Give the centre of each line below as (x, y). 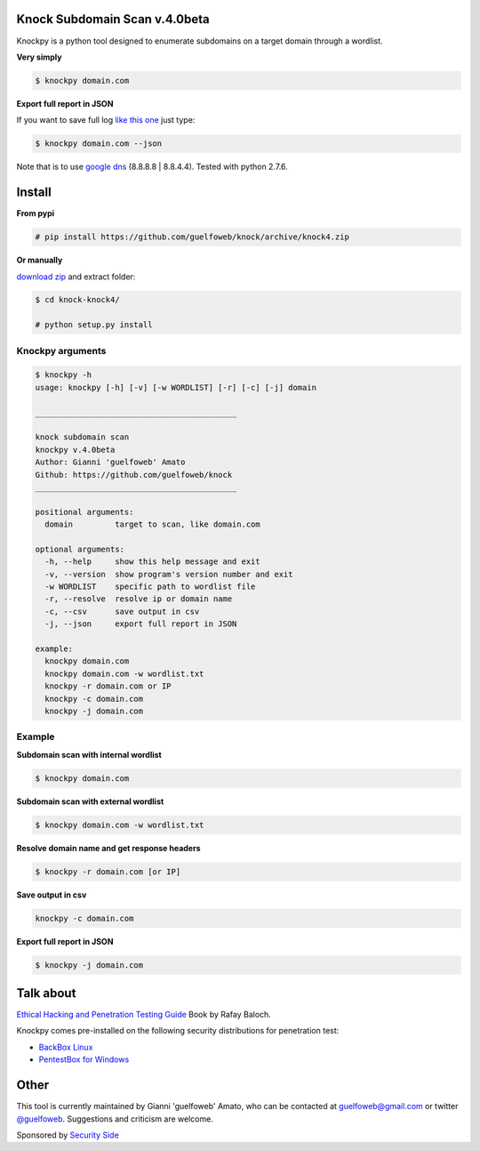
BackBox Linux (66, 1047)
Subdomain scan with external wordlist (90, 801)
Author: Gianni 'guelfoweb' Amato (110, 462)
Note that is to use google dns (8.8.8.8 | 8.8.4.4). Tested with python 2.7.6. (152, 167)
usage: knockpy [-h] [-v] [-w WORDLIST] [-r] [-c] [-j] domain (176, 387)
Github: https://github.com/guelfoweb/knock (134, 475)
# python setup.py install (94, 325)
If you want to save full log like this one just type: (106, 120)
